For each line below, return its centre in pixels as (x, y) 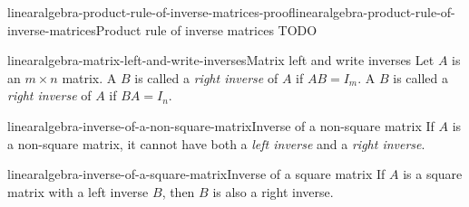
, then (178, 191)
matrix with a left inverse (78, 191)
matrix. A (89, 77)
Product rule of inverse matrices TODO (206, 29)
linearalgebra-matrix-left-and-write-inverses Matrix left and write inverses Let (221, 60)
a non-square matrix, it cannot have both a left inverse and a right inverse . (216, 143)
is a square (433, 174)
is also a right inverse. (273, 191)
